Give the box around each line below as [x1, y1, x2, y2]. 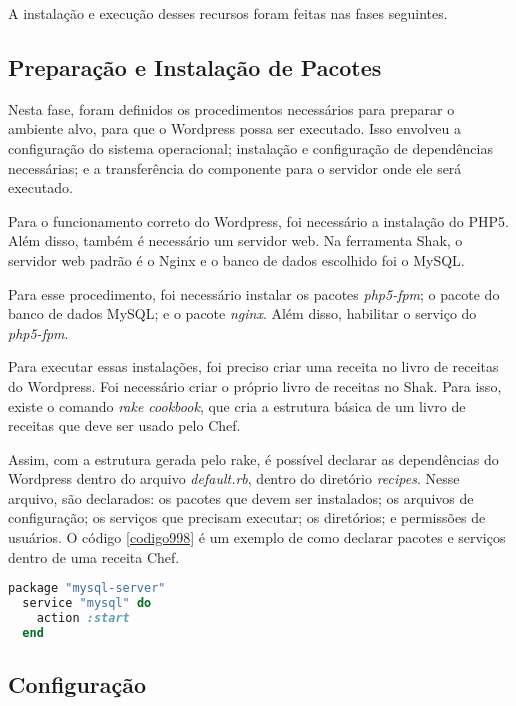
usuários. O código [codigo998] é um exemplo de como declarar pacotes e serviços [8, 527, 506, 548]
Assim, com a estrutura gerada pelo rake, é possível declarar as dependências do [8, 448, 499, 469]
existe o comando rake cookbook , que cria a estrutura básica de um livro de [8, 395, 466, 416]
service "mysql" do [22, 596, 152, 611]
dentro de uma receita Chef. [8, 546, 180, 567]
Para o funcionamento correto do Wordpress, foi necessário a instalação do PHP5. [8, 210, 509, 231]
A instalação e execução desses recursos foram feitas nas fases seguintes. [8, 3, 448, 23]
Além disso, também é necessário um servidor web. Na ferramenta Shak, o [8, 230, 463, 251]
